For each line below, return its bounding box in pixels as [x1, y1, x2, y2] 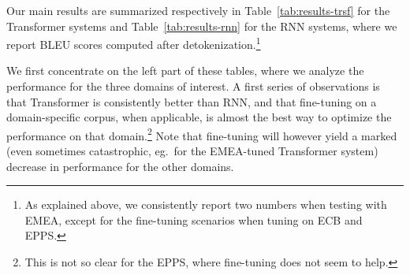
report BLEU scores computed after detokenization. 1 [6, 34, 261, 52]
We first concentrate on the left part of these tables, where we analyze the [6, 62, 364, 79]
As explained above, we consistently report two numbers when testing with [24, 196, 387, 213]
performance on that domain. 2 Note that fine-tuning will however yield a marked [6, 124, 397, 143]
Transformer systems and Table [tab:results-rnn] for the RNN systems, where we [6, 17, 397, 34]
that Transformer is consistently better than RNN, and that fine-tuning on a [6, 93, 377, 110]
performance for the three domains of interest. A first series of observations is [6, 78, 380, 95]
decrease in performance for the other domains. [6, 158, 234, 174]
